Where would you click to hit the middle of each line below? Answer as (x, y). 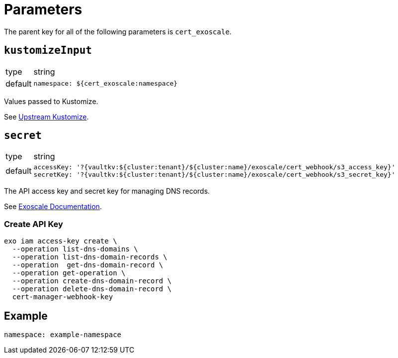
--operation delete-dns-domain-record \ (92, 289)
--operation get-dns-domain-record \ (88, 265)
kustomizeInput (48, 51)
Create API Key (34, 224)
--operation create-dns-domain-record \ (92, 281)
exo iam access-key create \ (61, 241)
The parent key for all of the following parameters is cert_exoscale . (118, 31)
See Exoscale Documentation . (53, 207)
